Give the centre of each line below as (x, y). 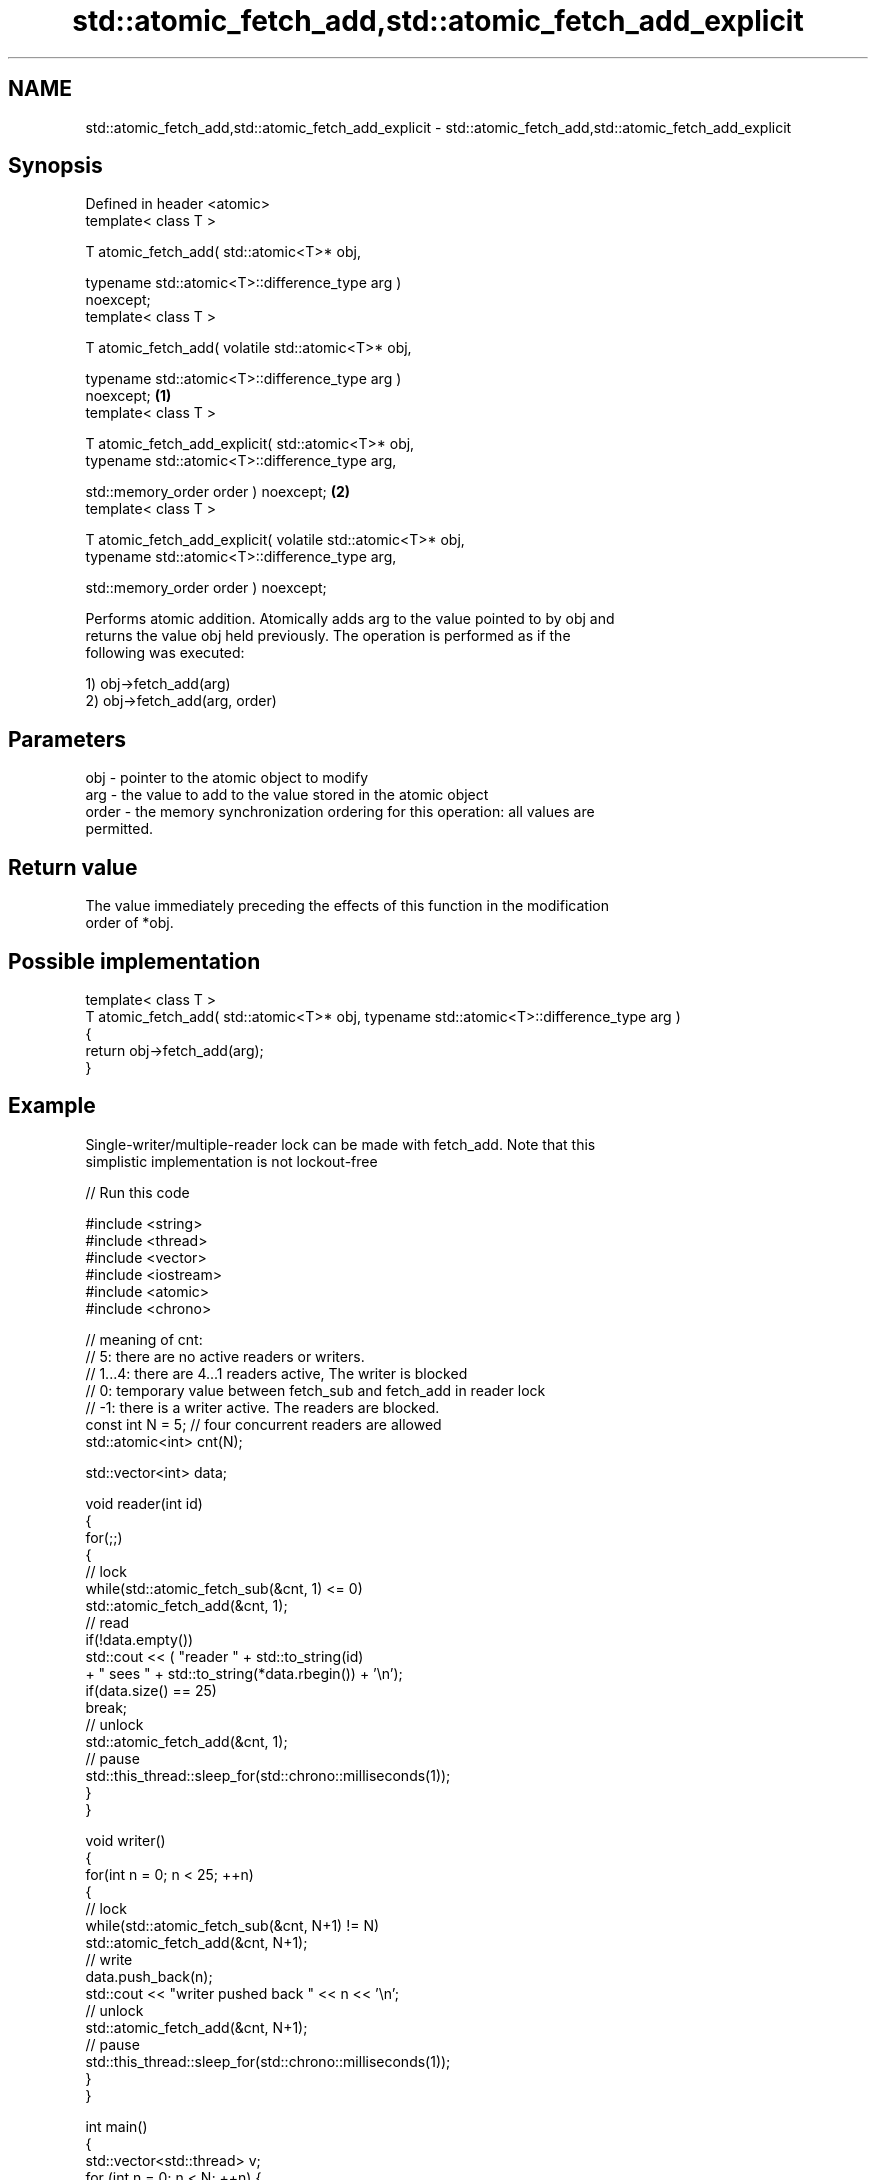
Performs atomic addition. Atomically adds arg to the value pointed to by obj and (350, 619)
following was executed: (165, 653)
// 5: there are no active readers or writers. (225, 1356)
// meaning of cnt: (144, 1339)
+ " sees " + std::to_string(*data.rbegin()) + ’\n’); (244, 1673)
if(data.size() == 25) (151, 1690)
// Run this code (137, 1192)
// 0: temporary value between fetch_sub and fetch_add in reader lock (315, 1390)
